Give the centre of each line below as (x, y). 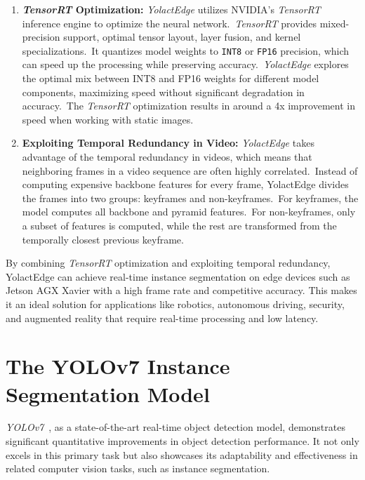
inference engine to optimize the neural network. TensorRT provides (170, 23)
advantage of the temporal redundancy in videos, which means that (167, 156)
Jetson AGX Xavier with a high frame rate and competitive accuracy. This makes (181, 290)
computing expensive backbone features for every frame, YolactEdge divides (185, 184)
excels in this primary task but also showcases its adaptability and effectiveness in (182, 454)
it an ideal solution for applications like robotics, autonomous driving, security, (175, 304)
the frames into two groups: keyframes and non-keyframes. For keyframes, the (190, 198)
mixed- (334, 23)
